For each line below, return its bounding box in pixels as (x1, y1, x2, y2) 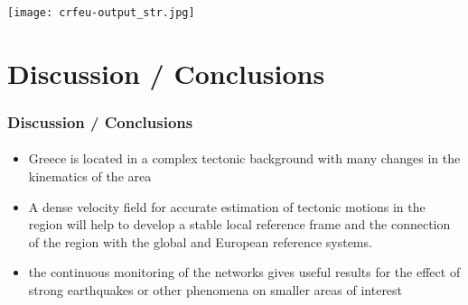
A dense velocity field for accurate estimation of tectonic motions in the (28, 197, 426, 216)
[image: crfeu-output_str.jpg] (7, 5, 195, 19)
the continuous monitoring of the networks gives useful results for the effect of (28, 263, 461, 282)
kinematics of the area (28, 166, 152, 185)
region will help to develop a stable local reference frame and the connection (28, 215, 451, 234)
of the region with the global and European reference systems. (28, 232, 372, 251)
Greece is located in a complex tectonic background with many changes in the (28, 149, 461, 168)
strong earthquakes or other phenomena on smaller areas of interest (28, 280, 403, 299)
